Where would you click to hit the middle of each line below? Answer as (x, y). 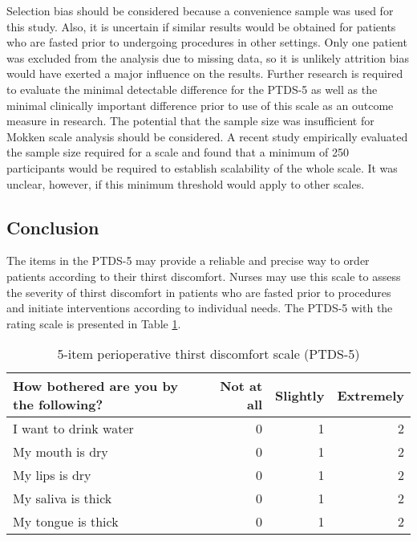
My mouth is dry (61, 452)
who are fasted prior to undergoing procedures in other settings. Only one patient (207, 42)
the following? (58, 405)
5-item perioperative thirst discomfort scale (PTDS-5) (208, 354)
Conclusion (53, 227)
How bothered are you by (95, 386)
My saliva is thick (63, 498)
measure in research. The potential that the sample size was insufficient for (190, 121)
